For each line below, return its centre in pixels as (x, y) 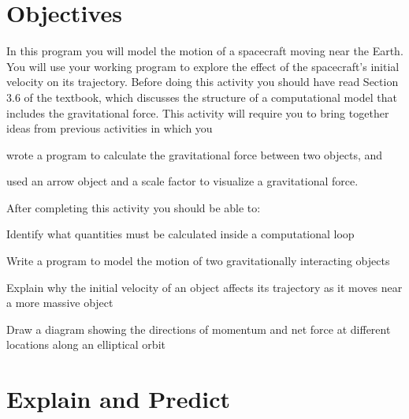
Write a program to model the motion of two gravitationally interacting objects (198, 261)
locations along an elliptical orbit (86, 344)
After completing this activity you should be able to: (134, 207)
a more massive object (60, 303)
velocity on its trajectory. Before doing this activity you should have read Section (203, 82)
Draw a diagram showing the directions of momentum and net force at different (199, 329)
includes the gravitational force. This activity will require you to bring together (198, 112)
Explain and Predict (119, 399)
